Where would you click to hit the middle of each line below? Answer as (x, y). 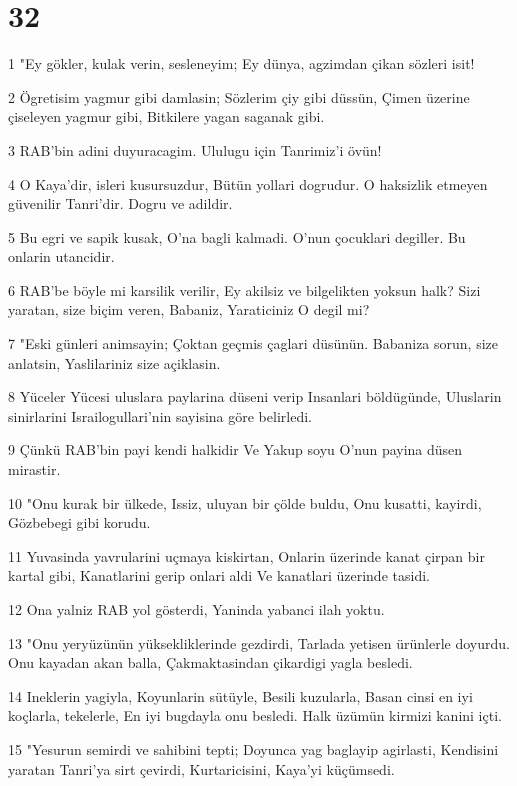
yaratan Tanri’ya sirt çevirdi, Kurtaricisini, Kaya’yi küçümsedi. (201, 768)
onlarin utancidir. (61, 256)
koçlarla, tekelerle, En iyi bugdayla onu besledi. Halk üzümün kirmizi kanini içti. (255, 715)
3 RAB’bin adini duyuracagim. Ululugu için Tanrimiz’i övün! (195, 149)
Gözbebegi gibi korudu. (79, 522)
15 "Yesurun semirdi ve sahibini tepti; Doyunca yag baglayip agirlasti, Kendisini (253, 748)
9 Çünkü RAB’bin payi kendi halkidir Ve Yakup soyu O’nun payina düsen (235, 449)
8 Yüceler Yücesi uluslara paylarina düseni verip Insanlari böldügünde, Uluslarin (255, 396)
